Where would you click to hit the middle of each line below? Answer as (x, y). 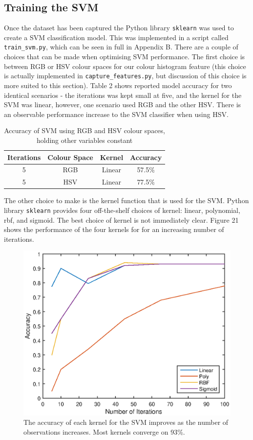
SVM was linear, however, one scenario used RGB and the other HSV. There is (123, 104)
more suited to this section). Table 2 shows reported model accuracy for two (118, 85)
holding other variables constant (84, 140)
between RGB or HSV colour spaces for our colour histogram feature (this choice (125, 66)
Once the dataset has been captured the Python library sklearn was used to (119, 28)
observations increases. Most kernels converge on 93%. (104, 431)
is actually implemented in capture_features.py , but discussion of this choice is (125, 76)
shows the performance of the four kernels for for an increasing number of (114, 229)
